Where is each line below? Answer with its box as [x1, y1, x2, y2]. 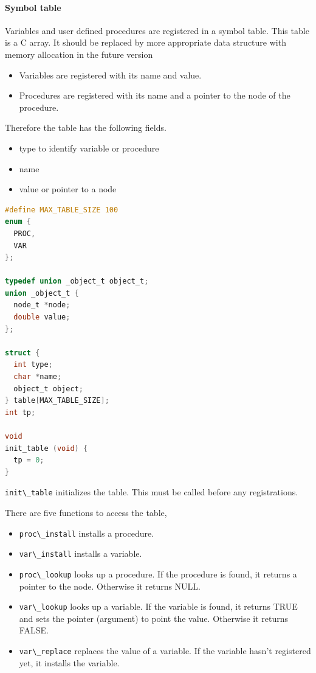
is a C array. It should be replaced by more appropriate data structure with [5, 36, 286, 49]
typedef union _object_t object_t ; [5, 277, 149, 286]
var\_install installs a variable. [19, 547, 142, 560]
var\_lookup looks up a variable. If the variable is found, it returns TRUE [19, 600, 298, 613]
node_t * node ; [13, 301, 70, 310]
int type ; [13, 360, 53, 369]
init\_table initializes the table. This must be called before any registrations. [5, 486, 298, 498]
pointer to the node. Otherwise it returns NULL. [19, 579, 201, 592]
